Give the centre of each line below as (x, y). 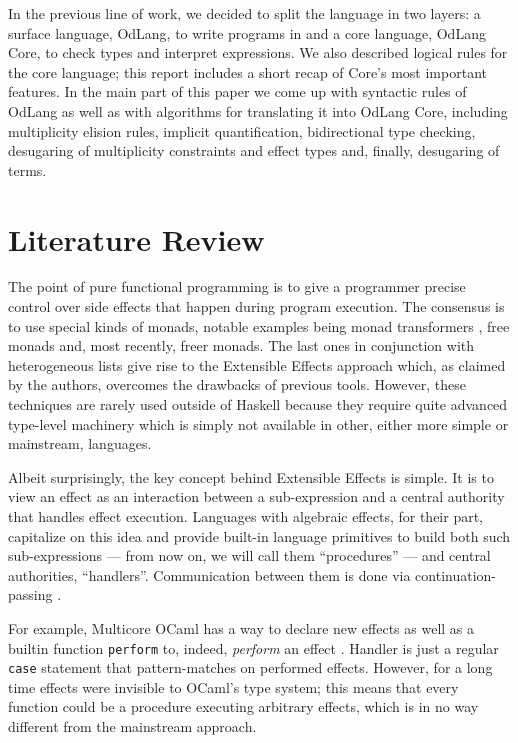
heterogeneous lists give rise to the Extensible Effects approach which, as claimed (257, 364)
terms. (27, 169)
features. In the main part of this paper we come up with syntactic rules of (237, 91)
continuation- (455, 574)
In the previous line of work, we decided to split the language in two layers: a (244, 13)
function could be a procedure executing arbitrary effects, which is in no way (243, 706)
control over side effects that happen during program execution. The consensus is (256, 306)
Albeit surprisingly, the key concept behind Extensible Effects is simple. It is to (251, 476)
